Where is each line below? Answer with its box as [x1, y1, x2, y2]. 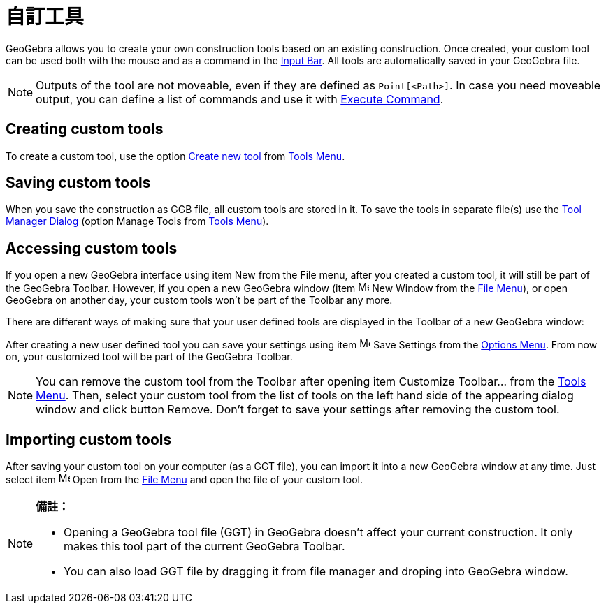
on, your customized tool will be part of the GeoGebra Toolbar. [6, 351, 293, 363]
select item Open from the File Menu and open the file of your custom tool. [6, 474, 363, 486]
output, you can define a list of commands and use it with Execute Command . [36, 91, 444, 106]
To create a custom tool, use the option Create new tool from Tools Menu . [6, 149, 345, 162]
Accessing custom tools [6, 239, 178, 257]
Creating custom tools [6, 120, 164, 138]
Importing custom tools [6, 430, 172, 448]
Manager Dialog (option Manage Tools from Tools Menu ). [6, 215, 269, 228]
